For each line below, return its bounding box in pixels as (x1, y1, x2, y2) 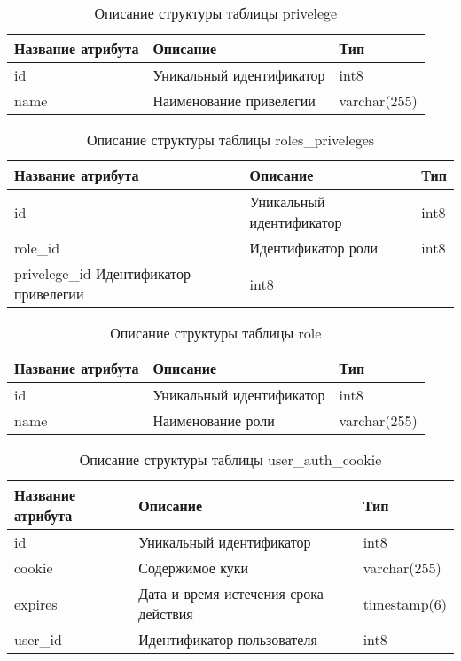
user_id (14, 629, 62, 649)
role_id (14, 237, 60, 258)
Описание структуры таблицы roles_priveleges (86, 129, 375, 150)
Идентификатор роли (249, 237, 379, 258)
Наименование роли (152, 410, 275, 431)
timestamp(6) (363, 593, 447, 614)
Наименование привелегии (152, 90, 316, 111)
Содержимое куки (138, 557, 249, 578)
